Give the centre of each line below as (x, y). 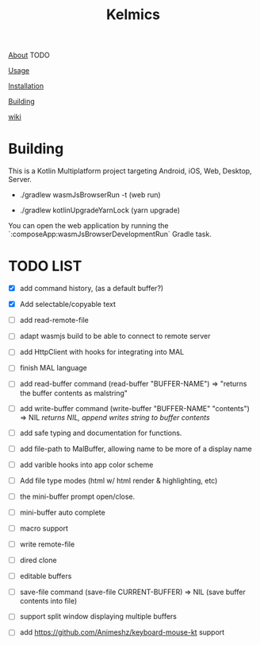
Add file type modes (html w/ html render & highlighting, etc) (119, 480)
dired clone (38, 560)
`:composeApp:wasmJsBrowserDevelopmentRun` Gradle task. (110, 234)
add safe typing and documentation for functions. (101, 433)
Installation (26, 86)
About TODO (29, 55)
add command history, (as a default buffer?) (92, 289)
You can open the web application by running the (88, 226)
